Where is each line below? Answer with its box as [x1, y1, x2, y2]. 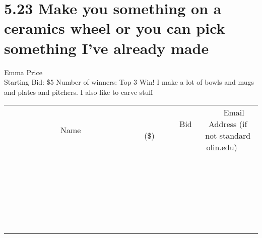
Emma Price [4, 67, 42, 77]
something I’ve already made [4, 37, 209, 58]
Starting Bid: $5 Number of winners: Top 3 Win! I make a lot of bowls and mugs [4, 77, 254, 87]
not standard [205, 130, 251, 142]
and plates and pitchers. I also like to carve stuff [4, 86, 153, 97]
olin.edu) [206, 141, 237, 153]
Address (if [209, 118, 247, 130]
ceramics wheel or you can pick [4, 18, 225, 38]
